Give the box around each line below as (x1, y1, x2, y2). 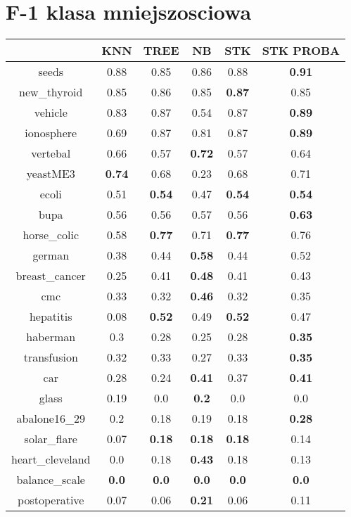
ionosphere (25, 125, 77, 141)
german (32, 247, 70, 264)
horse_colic (23, 226, 79, 243)
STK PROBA (262, 42, 340, 59)
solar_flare (24, 430, 77, 447)
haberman (26, 328, 76, 345)
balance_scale (16, 471, 85, 488)
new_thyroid (19, 84, 83, 101)
